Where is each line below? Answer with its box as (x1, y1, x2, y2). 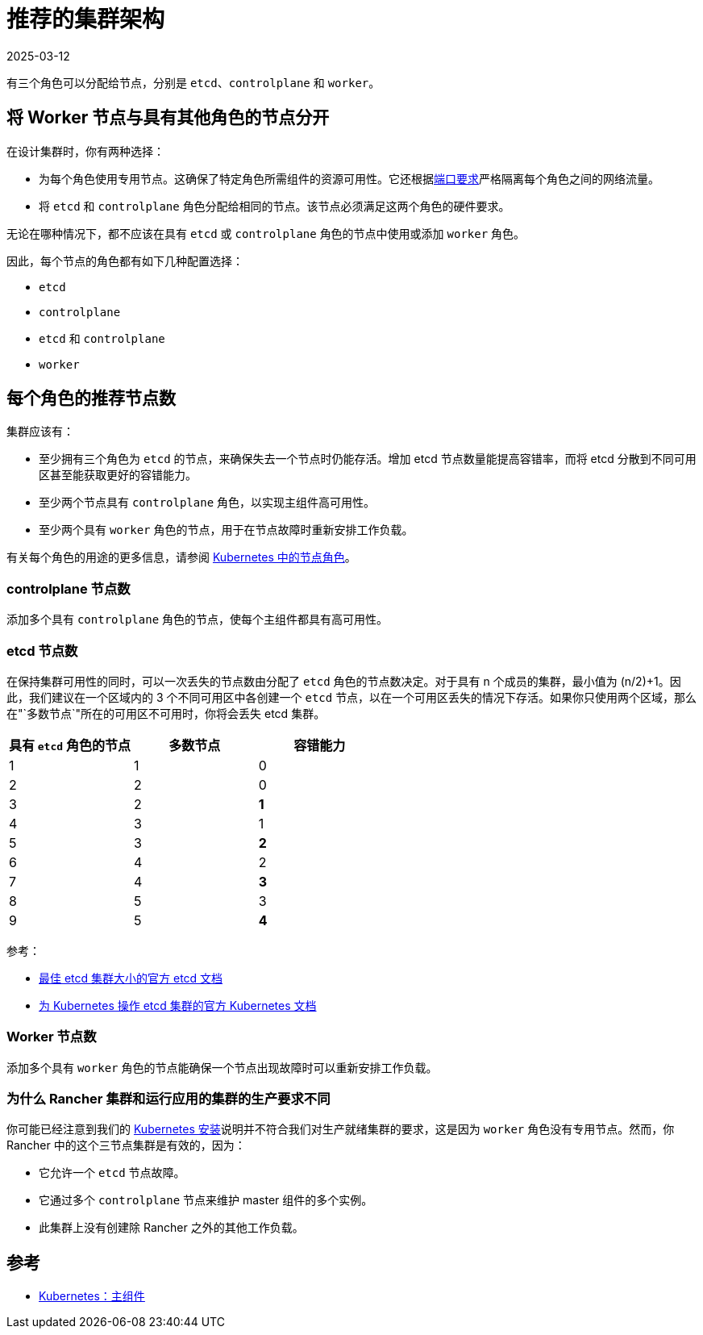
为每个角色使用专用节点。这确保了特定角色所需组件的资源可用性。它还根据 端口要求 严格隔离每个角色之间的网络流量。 (39, 171, 659, 186)
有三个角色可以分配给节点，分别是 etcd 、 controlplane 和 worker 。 (6, 75, 381, 90)
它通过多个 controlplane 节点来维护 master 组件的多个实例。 (39, 1193, 373, 1208)
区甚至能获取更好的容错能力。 (39, 468, 197, 482)
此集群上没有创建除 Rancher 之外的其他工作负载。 (39, 1220, 304, 1235)
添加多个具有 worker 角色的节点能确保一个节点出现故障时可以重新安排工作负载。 (6, 1060, 438, 1074)
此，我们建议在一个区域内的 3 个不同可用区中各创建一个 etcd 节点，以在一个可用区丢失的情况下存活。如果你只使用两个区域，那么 (6, 690, 697, 704)
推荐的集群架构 (6, 6, 165, 33)
